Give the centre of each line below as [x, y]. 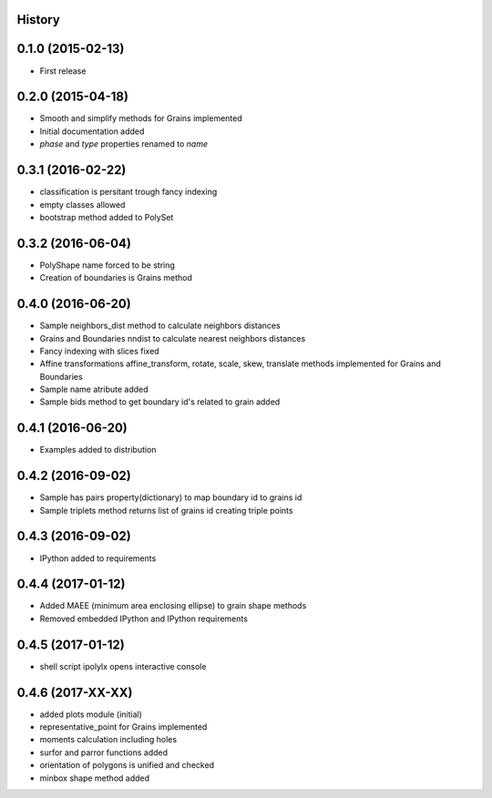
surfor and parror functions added [104, 752]
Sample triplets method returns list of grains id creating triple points [166, 510]
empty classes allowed [82, 204]
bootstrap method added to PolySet [107, 217]
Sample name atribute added [94, 389]
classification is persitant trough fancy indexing [128, 192]
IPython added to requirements [98, 558]
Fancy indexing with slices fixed [99, 351]
